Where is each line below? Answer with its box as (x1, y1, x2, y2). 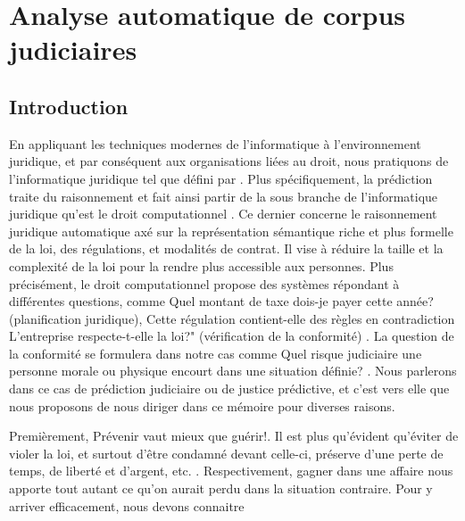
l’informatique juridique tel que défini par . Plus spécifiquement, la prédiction (9, 169, 433, 187)
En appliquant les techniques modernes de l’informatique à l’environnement (9, 134, 421, 153)
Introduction (9, 92, 129, 120)
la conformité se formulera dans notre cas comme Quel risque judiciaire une (9, 343, 422, 362)
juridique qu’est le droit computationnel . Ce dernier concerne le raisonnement (9, 204, 437, 223)
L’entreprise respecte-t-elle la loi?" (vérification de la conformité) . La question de (9, 327, 454, 345)
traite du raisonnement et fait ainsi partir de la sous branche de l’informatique (9, 186, 438, 205)
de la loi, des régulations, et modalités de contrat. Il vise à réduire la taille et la (9, 239, 444, 258)
